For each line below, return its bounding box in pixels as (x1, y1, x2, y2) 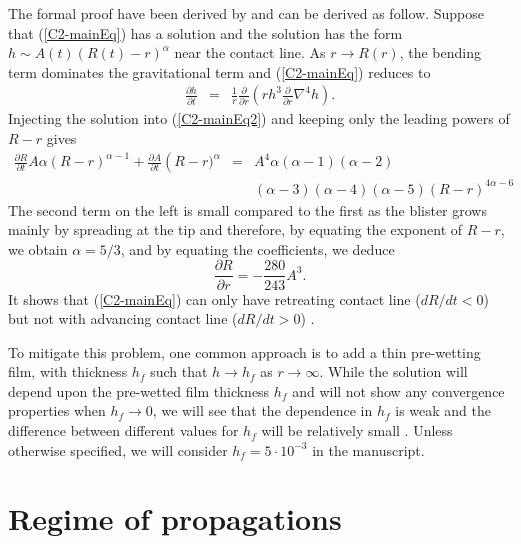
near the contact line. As (174, 42, 326, 63)
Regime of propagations (8, 498, 342, 539)
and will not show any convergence (292, 380, 505, 401)
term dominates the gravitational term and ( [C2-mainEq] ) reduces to (8, 61, 431, 82)
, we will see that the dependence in (152, 400, 373, 421)
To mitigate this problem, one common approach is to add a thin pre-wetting (8, 341, 481, 362)
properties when (8, 400, 106, 421)
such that (150, 361, 208, 382)
